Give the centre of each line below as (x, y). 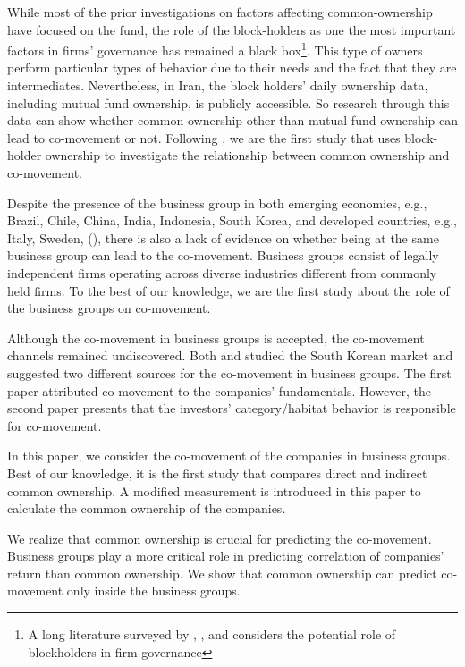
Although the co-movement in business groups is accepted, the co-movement (216, 338)
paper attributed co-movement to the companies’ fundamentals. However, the (219, 390)
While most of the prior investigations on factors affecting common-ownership (220, 12)
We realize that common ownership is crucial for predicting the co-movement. (220, 538)
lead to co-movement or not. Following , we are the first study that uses (204, 137)
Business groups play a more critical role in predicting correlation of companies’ (226, 556)
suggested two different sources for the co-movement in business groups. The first (229, 372)
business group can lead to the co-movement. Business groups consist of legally (223, 255)
